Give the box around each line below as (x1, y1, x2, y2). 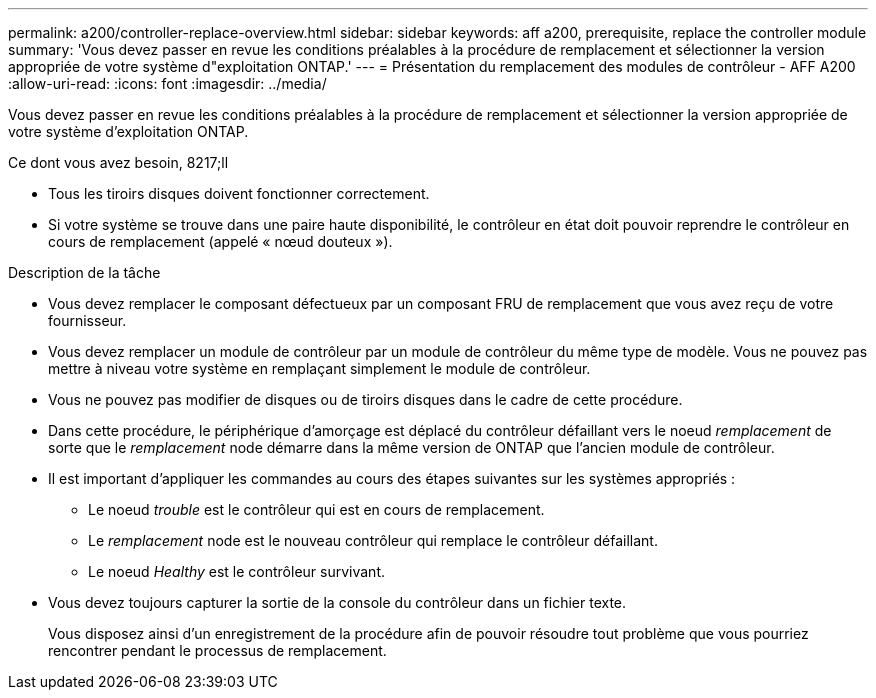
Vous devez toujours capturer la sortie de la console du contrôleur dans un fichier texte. (48, 594, 627, 611)
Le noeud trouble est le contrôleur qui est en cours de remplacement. (88, 501, 545, 518)
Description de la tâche (8, 264, 161, 281)
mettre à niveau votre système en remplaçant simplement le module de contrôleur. (48, 360, 591, 377)
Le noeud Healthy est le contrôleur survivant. (88, 563, 386, 580)
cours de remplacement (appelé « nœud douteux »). (48, 233, 393, 250)
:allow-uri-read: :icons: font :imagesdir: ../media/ (8, 75, 327, 92)
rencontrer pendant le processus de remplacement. (48, 642, 387, 659)
